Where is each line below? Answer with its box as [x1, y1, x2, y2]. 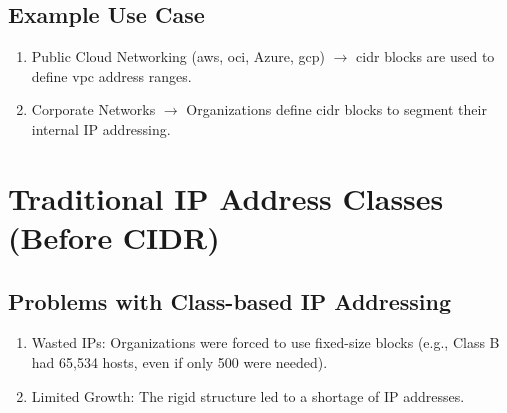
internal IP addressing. [31, 118, 171, 139]
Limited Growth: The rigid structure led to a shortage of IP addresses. [31, 385, 465, 406]
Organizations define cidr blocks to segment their [186, 99, 487, 120]
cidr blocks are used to [356, 46, 495, 67]
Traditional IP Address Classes [8, 177, 444, 218]
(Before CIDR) [8, 216, 220, 257]
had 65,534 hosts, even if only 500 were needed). [31, 351, 328, 372]
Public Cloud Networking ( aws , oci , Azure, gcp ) [31, 46, 326, 67]
